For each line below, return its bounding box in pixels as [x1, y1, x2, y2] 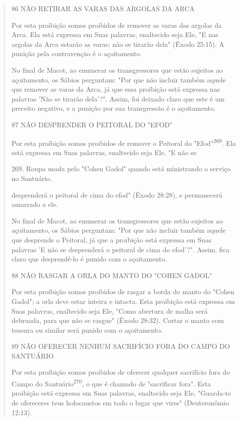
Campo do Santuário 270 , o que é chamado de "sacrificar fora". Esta [11, 377, 211, 388]
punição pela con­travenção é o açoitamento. [11, 48, 142, 59]
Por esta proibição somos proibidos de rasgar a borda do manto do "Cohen [11, 286, 235, 297]
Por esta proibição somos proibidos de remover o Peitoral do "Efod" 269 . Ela [11, 136, 236, 148]
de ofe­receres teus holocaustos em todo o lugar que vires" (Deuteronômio [11, 397, 229, 407]
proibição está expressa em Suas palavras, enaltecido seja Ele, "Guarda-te [11, 388, 231, 398]
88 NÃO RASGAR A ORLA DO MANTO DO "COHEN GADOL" [11, 270, 212, 280]
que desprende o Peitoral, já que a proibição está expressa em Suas [11, 234, 212, 244]
